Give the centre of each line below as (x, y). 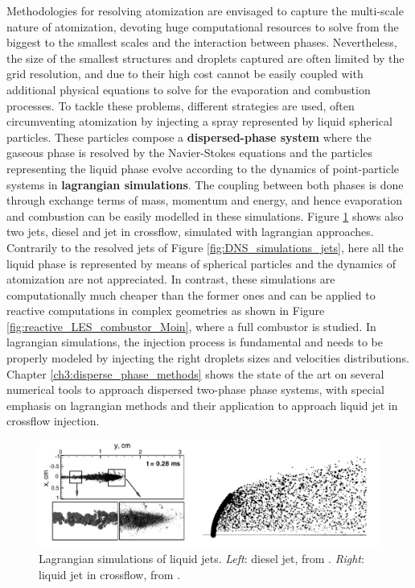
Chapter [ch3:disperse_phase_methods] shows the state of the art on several (195, 373)
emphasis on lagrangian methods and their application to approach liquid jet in (202, 405)
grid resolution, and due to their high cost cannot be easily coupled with (185, 74)
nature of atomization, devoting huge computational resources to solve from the (203, 26)
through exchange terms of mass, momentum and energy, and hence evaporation (204, 200)
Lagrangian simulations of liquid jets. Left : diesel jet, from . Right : (201, 559)
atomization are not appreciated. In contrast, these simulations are (171, 279)
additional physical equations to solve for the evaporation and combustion (189, 89)
